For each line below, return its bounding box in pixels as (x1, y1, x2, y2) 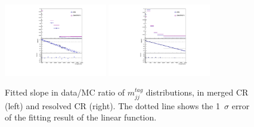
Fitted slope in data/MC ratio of (5, 86, 125, 99)
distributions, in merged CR (145, 86, 249, 99)
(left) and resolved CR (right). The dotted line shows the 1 (5, 99, 220, 112)
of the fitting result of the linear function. (5, 111, 157, 123)
